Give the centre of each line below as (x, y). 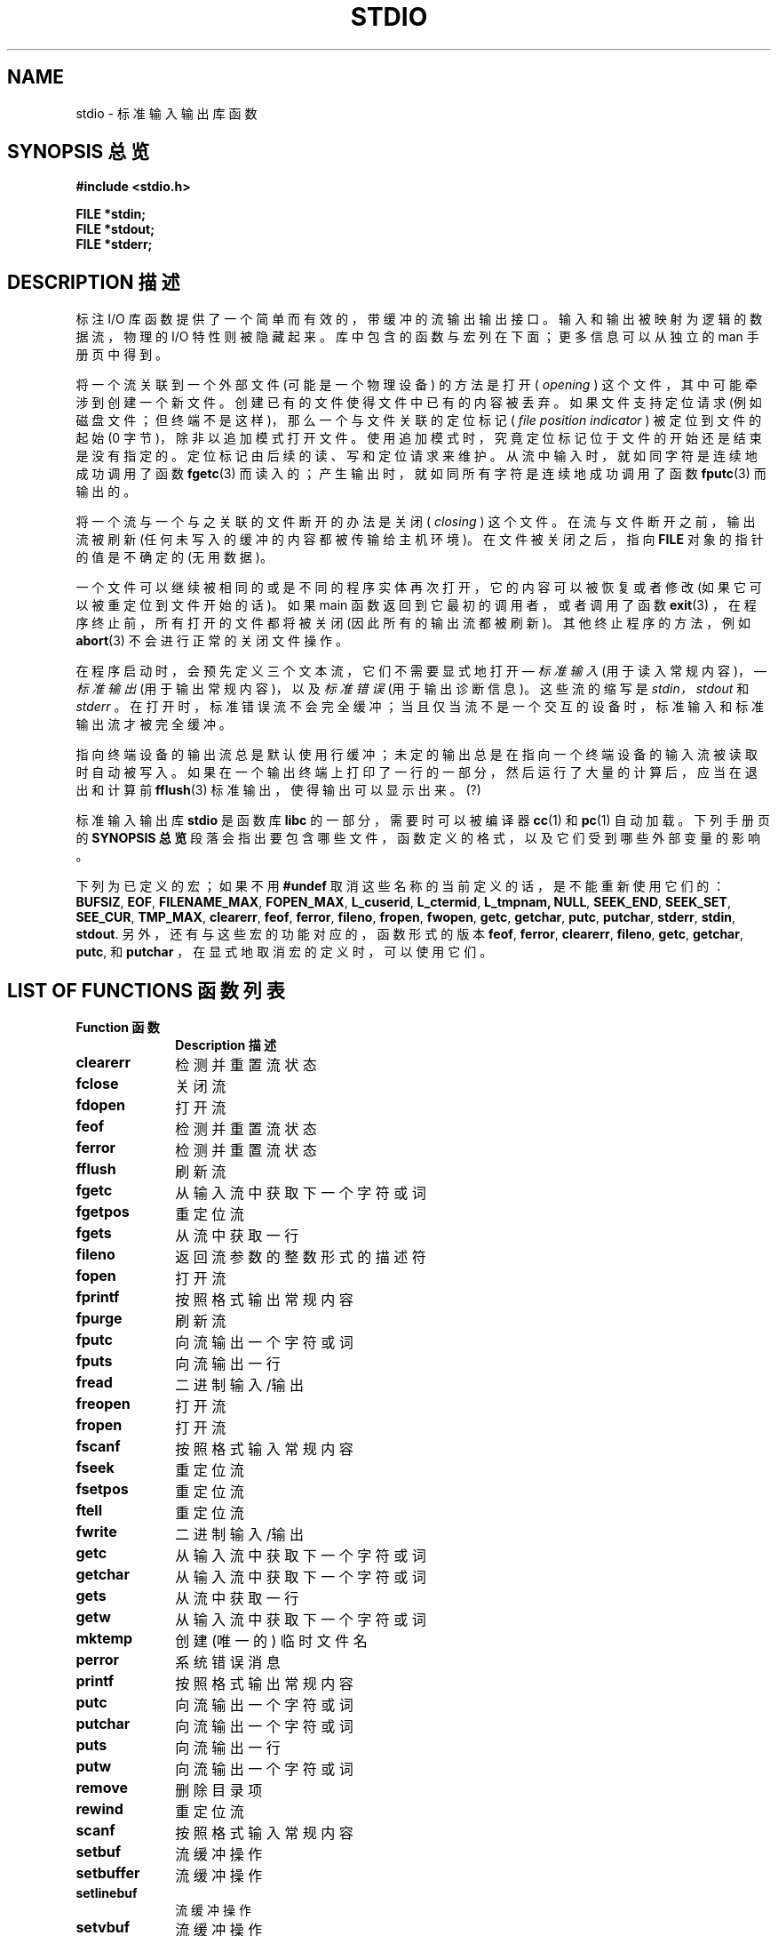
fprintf (98, 1297)
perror (98, 1660)
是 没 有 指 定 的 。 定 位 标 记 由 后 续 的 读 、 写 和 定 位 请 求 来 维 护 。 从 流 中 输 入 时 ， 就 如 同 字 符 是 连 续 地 (417, 456)
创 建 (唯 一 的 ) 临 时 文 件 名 (271, 1641)
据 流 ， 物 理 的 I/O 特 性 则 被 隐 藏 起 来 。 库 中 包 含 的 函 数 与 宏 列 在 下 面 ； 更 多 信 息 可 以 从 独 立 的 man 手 (417, 337)
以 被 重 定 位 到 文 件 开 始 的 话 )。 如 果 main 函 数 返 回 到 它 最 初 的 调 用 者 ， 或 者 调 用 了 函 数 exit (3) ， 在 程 (416, 605)
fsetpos (102, 1489)
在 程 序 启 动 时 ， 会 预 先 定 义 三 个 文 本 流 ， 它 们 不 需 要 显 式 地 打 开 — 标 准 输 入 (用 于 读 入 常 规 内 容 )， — (421, 671)
